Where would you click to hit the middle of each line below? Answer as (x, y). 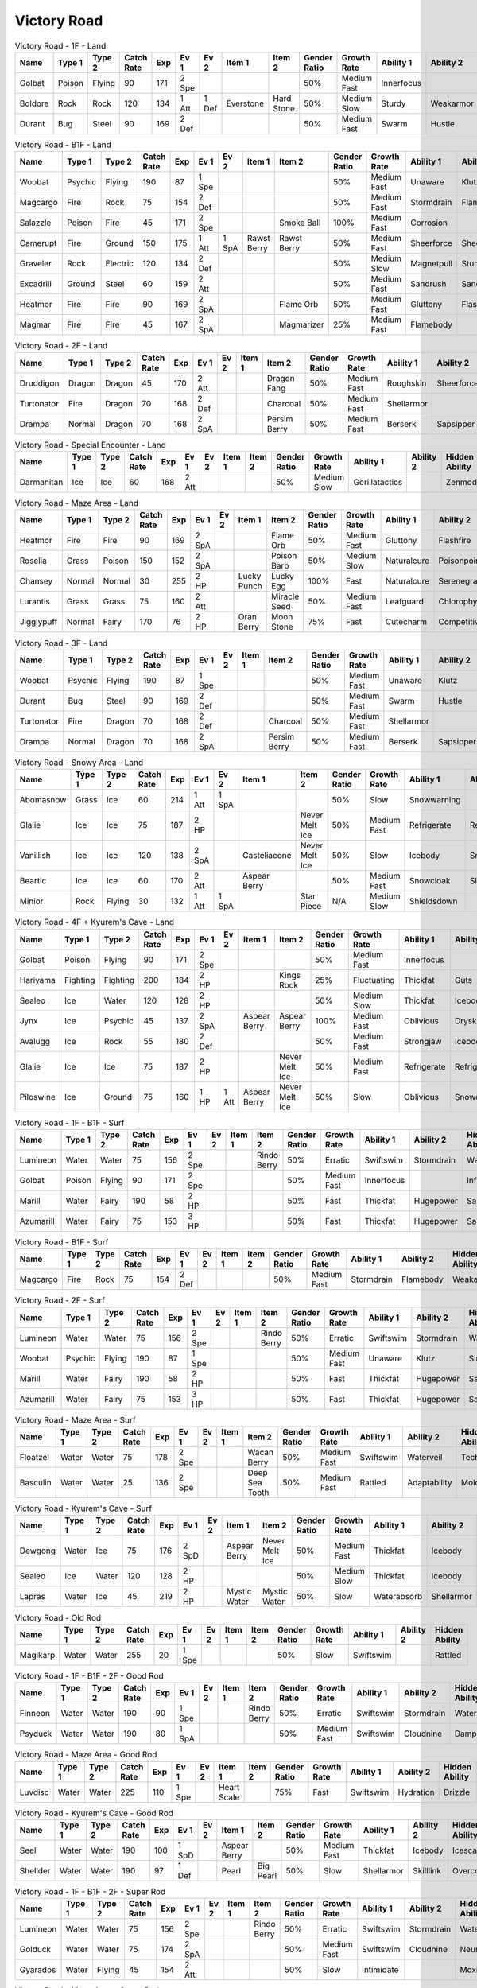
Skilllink (427, 1870)
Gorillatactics (378, 483)
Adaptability (429, 1483)
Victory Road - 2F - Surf (60, 1300)
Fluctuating (374, 980)
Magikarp (37, 1655)
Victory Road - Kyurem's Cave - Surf (83, 1508)
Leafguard (405, 602)
